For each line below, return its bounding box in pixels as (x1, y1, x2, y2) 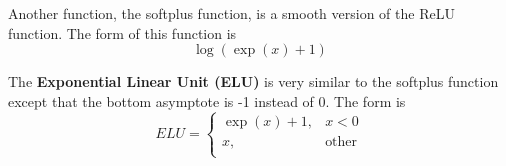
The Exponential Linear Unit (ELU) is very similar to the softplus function (8, 71, 499, 92)
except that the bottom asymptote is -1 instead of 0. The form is (8, 90, 406, 111)
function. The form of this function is (8, 22, 237, 43)
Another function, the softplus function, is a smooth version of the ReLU (8, 3, 455, 23)
